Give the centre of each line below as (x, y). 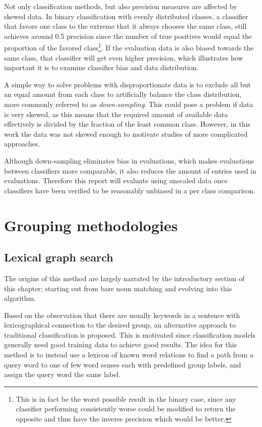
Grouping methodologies (91, 225)
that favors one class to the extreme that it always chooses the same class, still (125, 26)
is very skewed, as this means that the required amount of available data (116, 114)
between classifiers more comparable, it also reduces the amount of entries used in (130, 170)
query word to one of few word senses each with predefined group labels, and (123, 364)
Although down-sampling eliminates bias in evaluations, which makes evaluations (129, 160)
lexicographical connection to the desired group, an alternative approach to (120, 325)
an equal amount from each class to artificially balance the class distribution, (123, 94)
